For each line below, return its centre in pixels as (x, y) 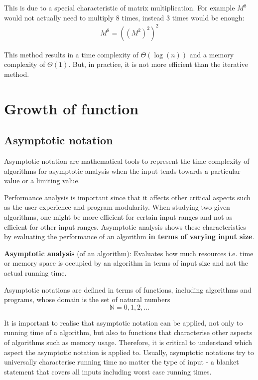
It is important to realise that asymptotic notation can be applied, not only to (124, 322)
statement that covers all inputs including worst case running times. (108, 371)
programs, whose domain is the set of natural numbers (87, 299)
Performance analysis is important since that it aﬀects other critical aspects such (127, 197)
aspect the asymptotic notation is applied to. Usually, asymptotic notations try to (129, 352)
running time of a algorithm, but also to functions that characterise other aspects (128, 332)
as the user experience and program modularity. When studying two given (117, 207)
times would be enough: (208, 17)
